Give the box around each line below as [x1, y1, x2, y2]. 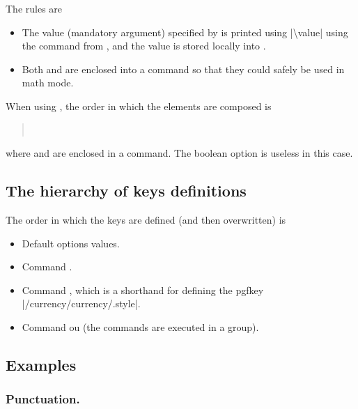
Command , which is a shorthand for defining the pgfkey [22, 282, 264, 297]
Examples [6, 353, 77, 375]
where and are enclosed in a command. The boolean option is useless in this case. [6, 146, 353, 160]
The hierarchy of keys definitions [6, 180, 247, 201]
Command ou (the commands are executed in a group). [22, 319, 259, 334]
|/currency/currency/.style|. [22, 296, 141, 311]
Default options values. [22, 236, 120, 250]
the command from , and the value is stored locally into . [22, 38, 266, 53]
